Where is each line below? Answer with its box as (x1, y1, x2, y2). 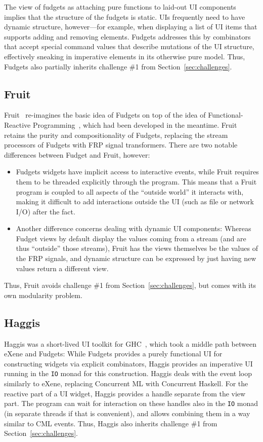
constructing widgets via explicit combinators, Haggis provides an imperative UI (4, 358, 253, 369)
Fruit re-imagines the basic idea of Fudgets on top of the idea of (4, 109, 206, 120)
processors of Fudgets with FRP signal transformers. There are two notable (4, 139, 238, 150)
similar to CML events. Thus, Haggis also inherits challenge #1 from (4, 418, 217, 428)
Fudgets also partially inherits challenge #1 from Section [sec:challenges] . (4, 61, 232, 71)
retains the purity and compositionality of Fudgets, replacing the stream (4, 129, 228, 140)
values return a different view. (16, 263, 109, 273)
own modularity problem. (4, 289, 82, 300)
